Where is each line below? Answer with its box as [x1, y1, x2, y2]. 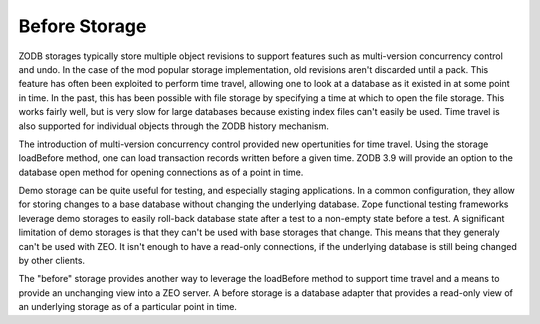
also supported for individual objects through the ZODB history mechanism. [18, 120, 330, 132]
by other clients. [18, 255, 85, 267]
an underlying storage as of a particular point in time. [18, 301, 237, 313]
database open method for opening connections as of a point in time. [18, 166, 304, 178]
